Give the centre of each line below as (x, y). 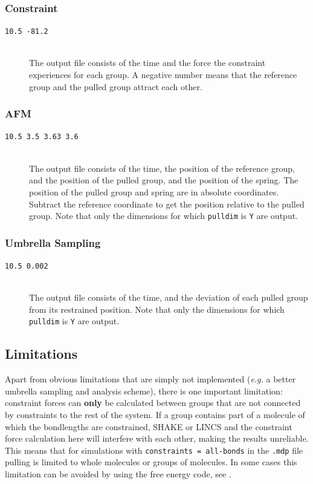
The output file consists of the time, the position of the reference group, (162, 168)
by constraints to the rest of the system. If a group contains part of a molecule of (155, 415)
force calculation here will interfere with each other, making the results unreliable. (157, 438)
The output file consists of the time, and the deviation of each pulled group (169, 297)
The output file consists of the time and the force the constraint (147, 63)
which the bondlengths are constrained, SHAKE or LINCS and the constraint (149, 426)
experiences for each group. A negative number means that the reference (163, 75)
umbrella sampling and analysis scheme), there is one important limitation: (144, 391)
